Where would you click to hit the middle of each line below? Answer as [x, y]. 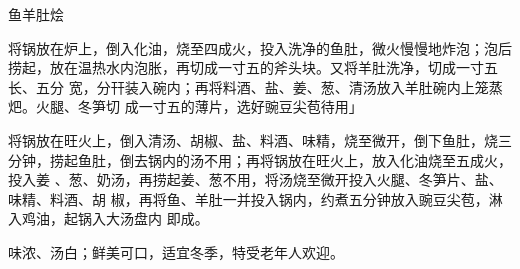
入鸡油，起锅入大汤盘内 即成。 [108, 218]
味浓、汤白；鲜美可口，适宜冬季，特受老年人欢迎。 [176, 251]
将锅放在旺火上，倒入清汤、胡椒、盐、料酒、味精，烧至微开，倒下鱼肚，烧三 [260, 139]
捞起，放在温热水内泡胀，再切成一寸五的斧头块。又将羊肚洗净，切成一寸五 [253, 67]
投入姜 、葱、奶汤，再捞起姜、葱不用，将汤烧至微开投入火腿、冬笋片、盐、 [255, 179]
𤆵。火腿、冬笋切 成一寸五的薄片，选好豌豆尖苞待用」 [185, 106]
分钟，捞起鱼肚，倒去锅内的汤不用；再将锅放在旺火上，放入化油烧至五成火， [260, 159]
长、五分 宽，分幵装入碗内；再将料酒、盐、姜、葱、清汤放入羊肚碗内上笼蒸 [255, 86]
